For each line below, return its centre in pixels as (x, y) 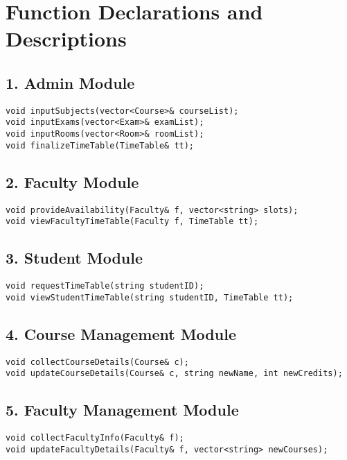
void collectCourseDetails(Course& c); (97, 362)
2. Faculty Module (72, 181)
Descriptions (66, 39)
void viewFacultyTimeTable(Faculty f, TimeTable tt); (132, 222)
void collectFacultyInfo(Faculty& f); (95, 438)
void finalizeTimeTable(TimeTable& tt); (100, 145)
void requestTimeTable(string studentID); (105, 286)
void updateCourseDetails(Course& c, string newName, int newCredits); (174, 374)
